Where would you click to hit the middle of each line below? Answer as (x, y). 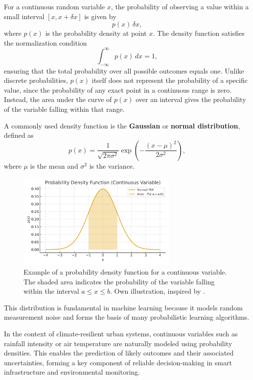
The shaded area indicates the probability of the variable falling (119, 281)
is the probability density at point (96, 33)
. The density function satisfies (199, 33)
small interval (24, 16)
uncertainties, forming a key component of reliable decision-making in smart (118, 362)
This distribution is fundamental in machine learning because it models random (123, 307)
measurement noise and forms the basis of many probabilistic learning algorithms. (127, 317)
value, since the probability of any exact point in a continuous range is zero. (118, 89)
